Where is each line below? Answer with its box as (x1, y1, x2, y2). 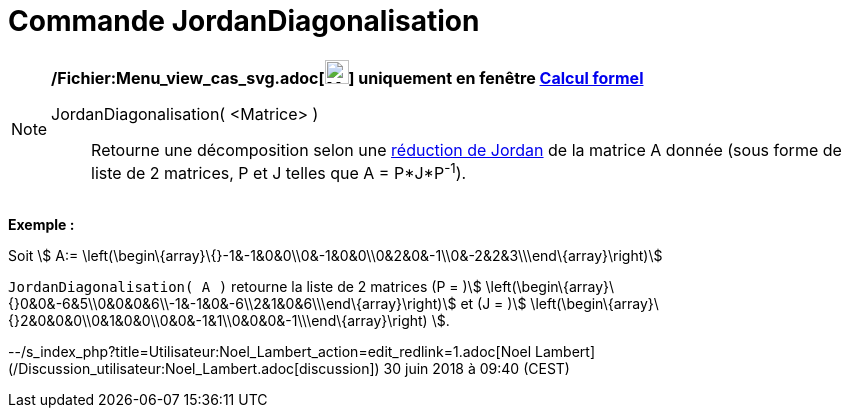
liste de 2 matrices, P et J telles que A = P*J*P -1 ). (91, 159, 467, 184)
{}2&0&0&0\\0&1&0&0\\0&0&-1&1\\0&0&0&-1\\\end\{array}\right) (8, 312, 428, 330)
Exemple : (8, 216, 75, 234)
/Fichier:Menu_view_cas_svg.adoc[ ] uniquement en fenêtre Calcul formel (51, 67, 644, 88)
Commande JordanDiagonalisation (8, 4, 480, 38)
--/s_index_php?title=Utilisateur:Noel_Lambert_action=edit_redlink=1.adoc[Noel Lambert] (8, 343, 596, 361)
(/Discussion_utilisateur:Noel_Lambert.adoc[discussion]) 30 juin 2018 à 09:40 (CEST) (8, 360, 570, 378)
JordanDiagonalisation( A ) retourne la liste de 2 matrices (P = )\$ (8, 278, 482, 296)
